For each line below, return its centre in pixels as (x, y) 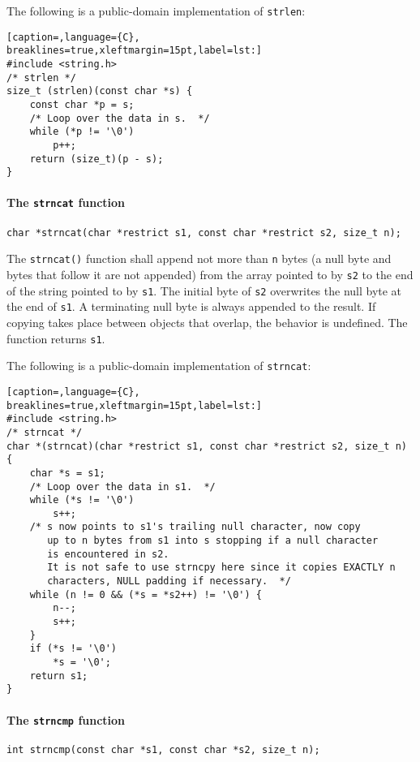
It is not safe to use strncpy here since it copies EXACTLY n (221, 568)
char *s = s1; (67, 473)
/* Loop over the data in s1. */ (122, 486)
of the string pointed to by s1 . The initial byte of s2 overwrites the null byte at (204, 290)
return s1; (59, 676)
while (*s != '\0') (82, 500)
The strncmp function (66, 719)
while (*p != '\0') (82, 132)
